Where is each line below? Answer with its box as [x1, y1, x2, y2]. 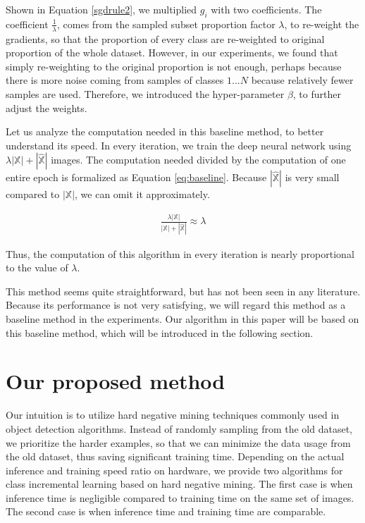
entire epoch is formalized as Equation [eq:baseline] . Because [6, 170, 267, 185]
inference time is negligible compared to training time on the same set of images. [6, 490, 354, 505]
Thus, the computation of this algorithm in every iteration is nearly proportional [6, 246, 354, 261]
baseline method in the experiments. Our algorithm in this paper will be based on [6, 312, 359, 326]
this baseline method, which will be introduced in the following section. [6, 325, 314, 340]
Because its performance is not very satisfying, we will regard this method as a [6, 297, 346, 312]
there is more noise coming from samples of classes [6, 73, 224, 87]
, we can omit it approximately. [75, 187, 210, 202]
